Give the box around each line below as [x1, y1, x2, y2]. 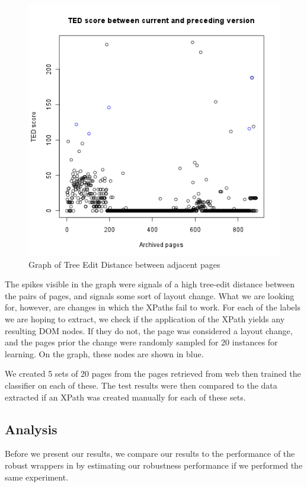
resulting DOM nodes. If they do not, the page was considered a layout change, [5, 324, 293, 337]
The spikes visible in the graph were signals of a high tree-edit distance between [5, 278, 295, 290]
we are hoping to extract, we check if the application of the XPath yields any [5, 312, 285, 325]
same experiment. [5, 470, 69, 483]
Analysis [5, 419, 57, 438]
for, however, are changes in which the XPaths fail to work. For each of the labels [5, 301, 300, 313]
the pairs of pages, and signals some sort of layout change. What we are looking [5, 289, 295, 302]
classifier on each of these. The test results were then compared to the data [5, 379, 277, 391]
